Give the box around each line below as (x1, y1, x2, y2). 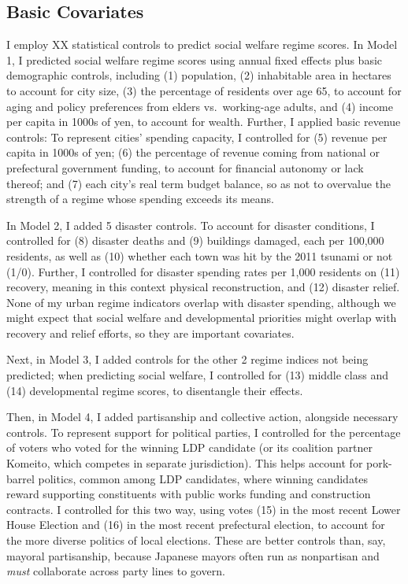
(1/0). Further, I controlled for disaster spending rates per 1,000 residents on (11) (6, 263, 400, 279)
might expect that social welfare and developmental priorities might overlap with (6, 309, 397, 326)
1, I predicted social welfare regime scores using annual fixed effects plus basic (6, 51, 383, 68)
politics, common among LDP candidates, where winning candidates (38, 470, 369, 486)
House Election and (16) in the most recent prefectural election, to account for (6, 516, 385, 533)
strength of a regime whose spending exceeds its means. (6, 190, 274, 207)
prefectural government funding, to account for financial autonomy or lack (6, 159, 364, 176)
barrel (6, 470, 35, 486)
